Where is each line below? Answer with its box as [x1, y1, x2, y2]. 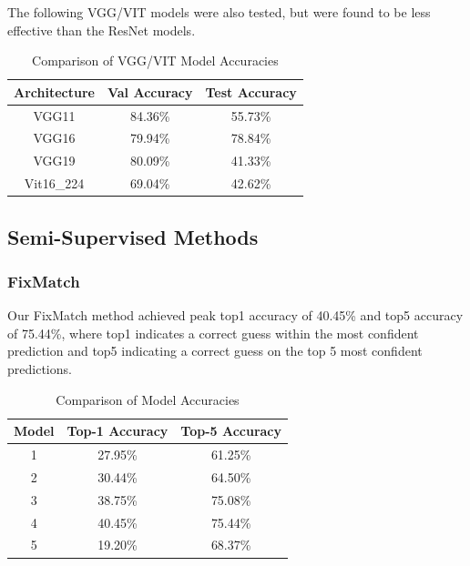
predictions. [7, 359, 72, 379]
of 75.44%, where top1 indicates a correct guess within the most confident [7, 323, 419, 342]
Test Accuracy [205, 82, 297, 101]
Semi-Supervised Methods [7, 222, 259, 250]
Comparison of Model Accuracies [56, 389, 240, 409]
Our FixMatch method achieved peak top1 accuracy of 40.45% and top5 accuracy [7, 306, 464, 325]
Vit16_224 [24, 174, 85, 193]
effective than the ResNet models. [7, 20, 196, 39]
